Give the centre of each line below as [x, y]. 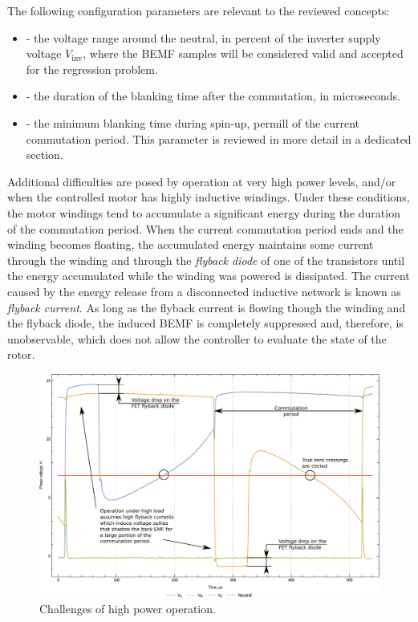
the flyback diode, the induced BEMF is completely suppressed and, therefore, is [205, 323]
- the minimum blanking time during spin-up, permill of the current [193, 122]
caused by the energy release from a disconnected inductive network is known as [204, 291]
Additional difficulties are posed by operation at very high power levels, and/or [202, 181]
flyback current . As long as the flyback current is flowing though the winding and [207, 307]
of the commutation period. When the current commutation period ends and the [205, 228]
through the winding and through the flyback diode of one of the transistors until [206, 260]
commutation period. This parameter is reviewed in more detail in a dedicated [219, 138]
